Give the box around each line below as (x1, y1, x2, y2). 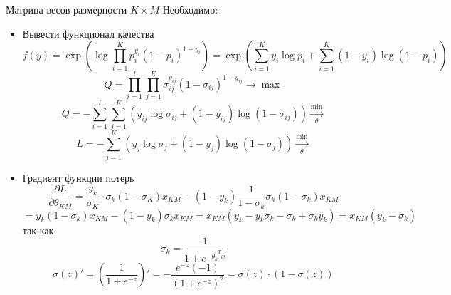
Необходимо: (162, 2, 218, 16)
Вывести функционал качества (22, 26, 154, 41)
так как (22, 222, 54, 237)
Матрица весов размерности (6, 2, 127, 16)
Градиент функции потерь (22, 170, 134, 185)
